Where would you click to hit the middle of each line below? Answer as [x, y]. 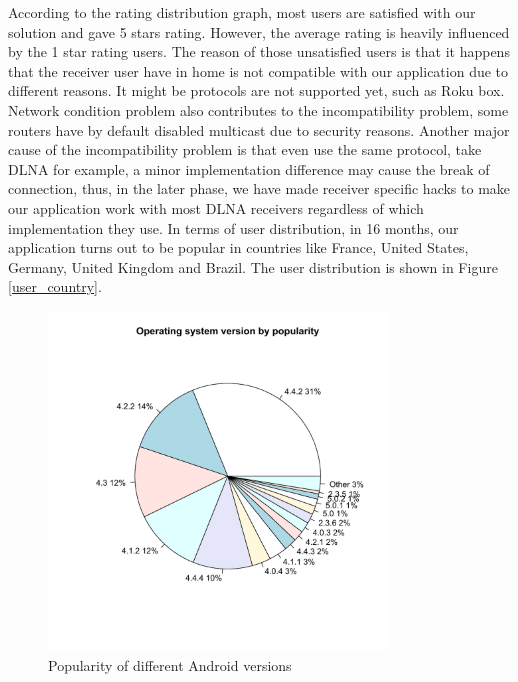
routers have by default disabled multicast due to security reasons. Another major [259, 129]
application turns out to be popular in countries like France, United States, [238, 247]
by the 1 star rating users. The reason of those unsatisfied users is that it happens [259, 51]
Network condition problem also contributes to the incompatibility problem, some [258, 109]
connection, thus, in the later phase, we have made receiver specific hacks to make [259, 188]
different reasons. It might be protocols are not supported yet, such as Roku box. [256, 90]
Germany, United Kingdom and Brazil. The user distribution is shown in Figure [253, 266]
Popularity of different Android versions [170, 664]
